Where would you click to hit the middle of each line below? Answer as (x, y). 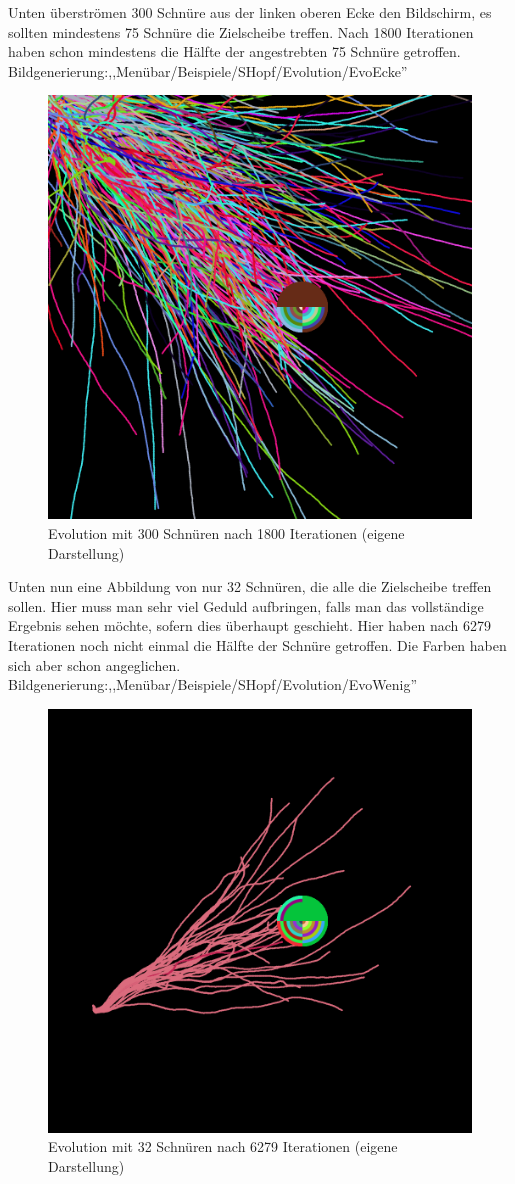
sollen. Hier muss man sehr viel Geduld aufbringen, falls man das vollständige (246, 605)
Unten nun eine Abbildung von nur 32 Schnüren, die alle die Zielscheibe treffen (250, 586)
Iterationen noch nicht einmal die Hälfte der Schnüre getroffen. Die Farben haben (257, 644)
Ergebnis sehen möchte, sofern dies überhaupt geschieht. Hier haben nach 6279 (249, 625)
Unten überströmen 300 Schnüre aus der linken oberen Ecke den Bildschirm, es (250, 12)
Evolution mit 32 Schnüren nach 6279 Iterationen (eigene (223, 1146)
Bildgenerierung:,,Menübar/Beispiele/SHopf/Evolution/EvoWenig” (213, 684)
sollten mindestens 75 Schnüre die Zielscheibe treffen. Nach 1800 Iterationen (241, 31)
